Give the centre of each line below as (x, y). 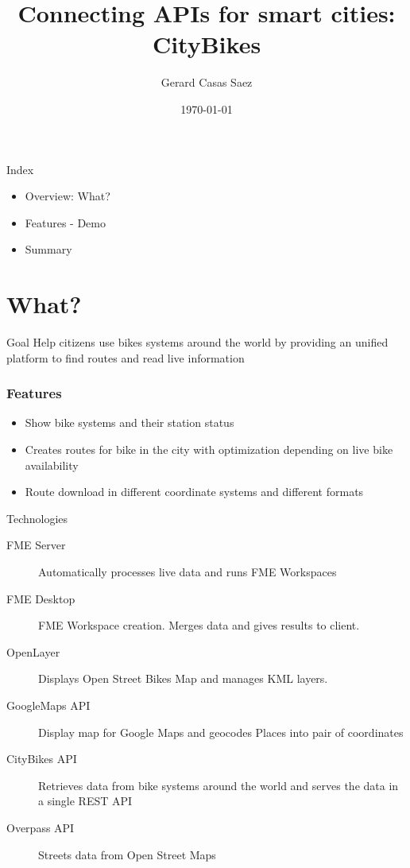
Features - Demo (66, 222)
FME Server (36, 545)
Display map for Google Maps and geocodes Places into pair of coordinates (221, 732)
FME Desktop (41, 598)
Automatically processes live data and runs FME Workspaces (188, 571)
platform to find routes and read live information (126, 357)
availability (52, 465)
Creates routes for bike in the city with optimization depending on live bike (209, 449)
